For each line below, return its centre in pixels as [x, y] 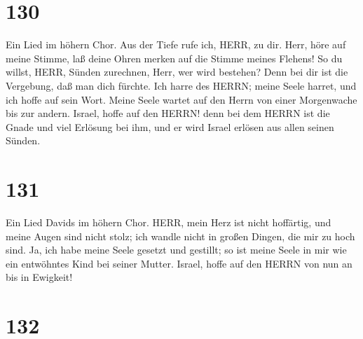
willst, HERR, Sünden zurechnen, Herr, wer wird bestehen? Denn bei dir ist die [177, 72]
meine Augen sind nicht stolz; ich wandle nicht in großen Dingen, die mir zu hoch [180, 236]
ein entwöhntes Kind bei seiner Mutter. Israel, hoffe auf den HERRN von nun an [179, 263]
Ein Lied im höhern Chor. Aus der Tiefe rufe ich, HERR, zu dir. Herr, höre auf [176, 44]
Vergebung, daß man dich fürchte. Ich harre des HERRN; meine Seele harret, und [181, 85]
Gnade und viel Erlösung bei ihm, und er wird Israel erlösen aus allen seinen [170, 126]
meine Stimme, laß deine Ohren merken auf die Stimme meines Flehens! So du [174, 58]
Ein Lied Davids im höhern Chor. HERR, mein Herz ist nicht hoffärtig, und [169, 222]
